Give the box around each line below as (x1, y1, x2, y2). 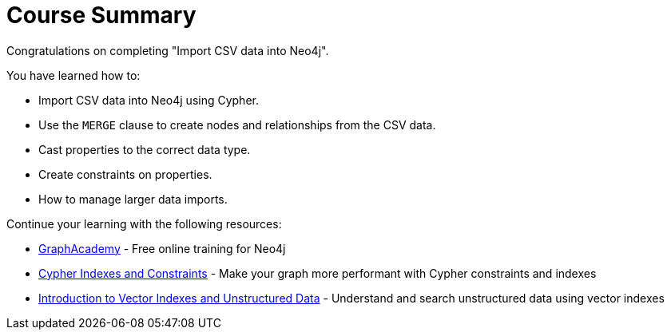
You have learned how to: (6, 68, 141, 82)
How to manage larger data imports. (38, 192, 228, 206)
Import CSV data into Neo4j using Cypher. (38, 93, 259, 107)
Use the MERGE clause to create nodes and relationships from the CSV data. (38, 117, 436, 132)
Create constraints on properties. (38, 167, 212, 181)
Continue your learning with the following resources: (6, 216, 282, 231)
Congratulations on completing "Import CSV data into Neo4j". (6, 43, 329, 57)
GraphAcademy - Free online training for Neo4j (38, 241, 286, 255)
